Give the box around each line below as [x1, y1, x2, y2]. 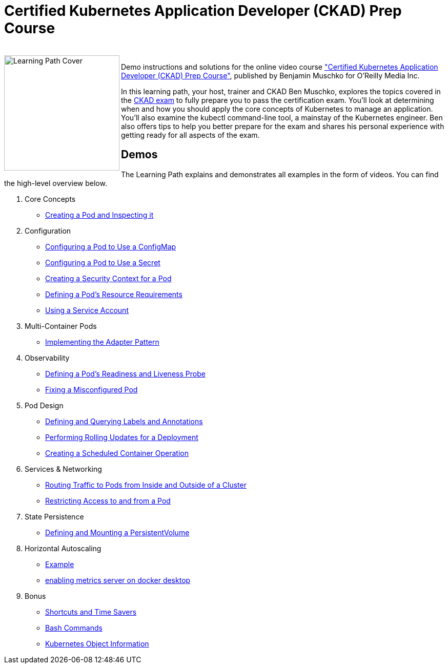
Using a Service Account [45, 305, 129, 315]
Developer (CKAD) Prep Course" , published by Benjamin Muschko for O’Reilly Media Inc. [121, 71, 420, 80]
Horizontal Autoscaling [25, 544, 101, 553]
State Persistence [25, 512, 84, 521]
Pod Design [25, 401, 64, 410]
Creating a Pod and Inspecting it [45, 210, 154, 219]
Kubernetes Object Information [45, 639, 149, 648]
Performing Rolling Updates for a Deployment [45, 432, 198, 442]
